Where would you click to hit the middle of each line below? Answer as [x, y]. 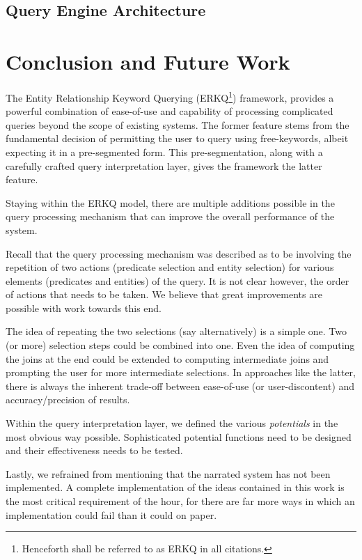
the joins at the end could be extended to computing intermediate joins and [167, 358]
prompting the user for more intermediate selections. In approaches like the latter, [181, 372]
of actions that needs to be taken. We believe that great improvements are [164, 294]
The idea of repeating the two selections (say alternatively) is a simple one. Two [176, 331]
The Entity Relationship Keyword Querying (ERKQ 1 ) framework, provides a [170, 96]
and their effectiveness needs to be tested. [94, 450]
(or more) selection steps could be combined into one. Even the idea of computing [180, 345]
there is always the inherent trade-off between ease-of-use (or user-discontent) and [180, 386]
